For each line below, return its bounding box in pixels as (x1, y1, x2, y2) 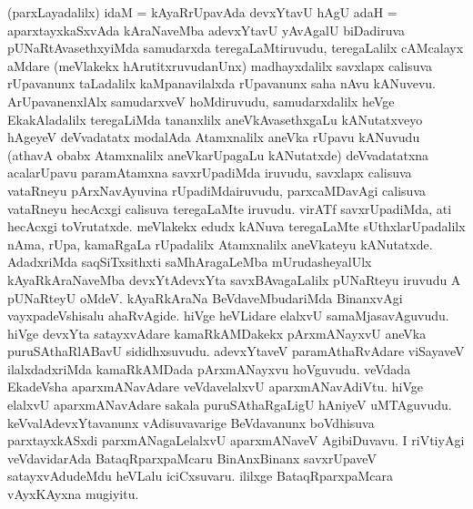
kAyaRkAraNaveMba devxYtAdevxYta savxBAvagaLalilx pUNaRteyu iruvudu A (7, 270, 461, 289)
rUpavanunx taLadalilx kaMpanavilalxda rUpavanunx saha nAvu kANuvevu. (7, 74, 437, 93)
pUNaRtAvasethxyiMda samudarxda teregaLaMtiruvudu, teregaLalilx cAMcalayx (7, 38, 464, 57)
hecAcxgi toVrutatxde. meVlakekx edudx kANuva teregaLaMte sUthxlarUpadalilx (7, 217, 466, 236)
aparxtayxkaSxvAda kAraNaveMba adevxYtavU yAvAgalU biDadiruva (7, 20, 406, 39)
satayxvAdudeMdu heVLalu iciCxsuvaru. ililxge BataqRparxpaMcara (7, 466, 394, 485)
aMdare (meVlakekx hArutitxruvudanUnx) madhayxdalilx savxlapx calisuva (7, 56, 433, 75)
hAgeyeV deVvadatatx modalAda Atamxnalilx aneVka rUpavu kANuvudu (7, 127, 420, 147)
